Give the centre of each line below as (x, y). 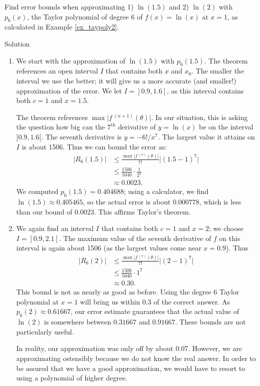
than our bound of (44, 211)
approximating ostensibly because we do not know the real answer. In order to (136, 358)
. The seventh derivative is (81, 136)
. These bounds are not (211, 322)
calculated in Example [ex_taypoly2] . (62, 27)
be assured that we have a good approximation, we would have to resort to (131, 368)
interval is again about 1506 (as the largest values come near (109, 248)
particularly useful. (45, 331)
